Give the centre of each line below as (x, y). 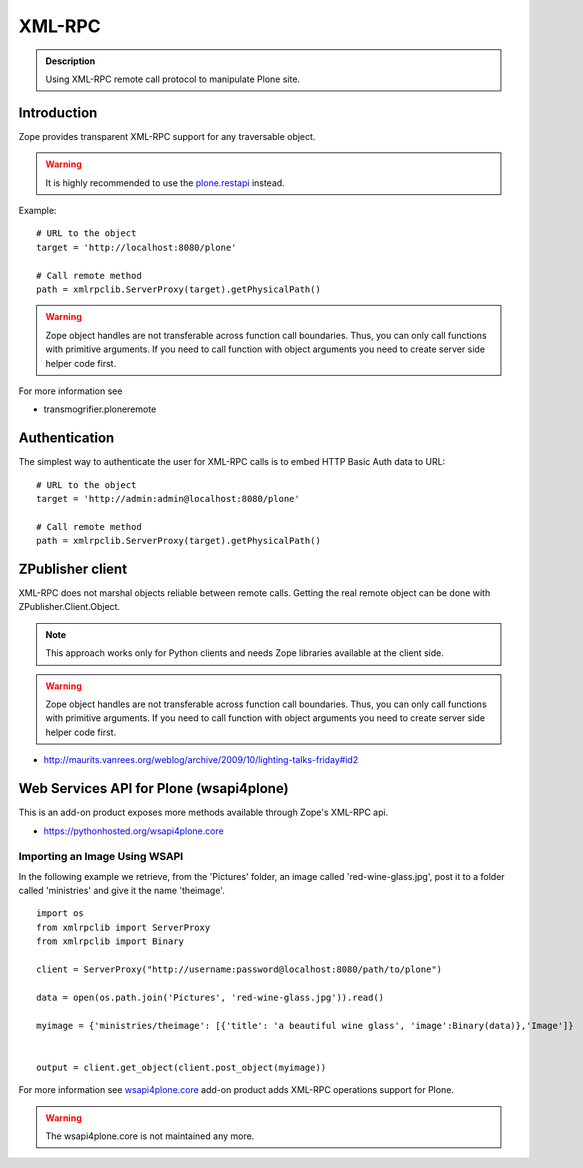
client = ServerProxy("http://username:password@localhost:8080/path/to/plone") (239, 969)
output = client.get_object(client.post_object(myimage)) (181, 1067)
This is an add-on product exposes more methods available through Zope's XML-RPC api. (203, 812)
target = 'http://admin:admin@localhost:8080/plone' (168, 498)
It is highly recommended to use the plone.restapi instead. (165, 182)
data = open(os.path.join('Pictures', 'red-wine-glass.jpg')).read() (210, 997)
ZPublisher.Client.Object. (69, 607)
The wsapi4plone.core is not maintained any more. (150, 1136)
